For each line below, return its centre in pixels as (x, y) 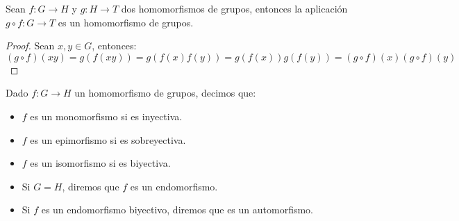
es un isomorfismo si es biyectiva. (100, 163)
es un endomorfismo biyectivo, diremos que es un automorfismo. (177, 210)
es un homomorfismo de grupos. (126, 22)
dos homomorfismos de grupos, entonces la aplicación (234, 8)
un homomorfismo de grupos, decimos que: (165, 93)
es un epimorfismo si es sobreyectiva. (108, 139)
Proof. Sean (30, 46)
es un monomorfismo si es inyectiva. (106, 116)
